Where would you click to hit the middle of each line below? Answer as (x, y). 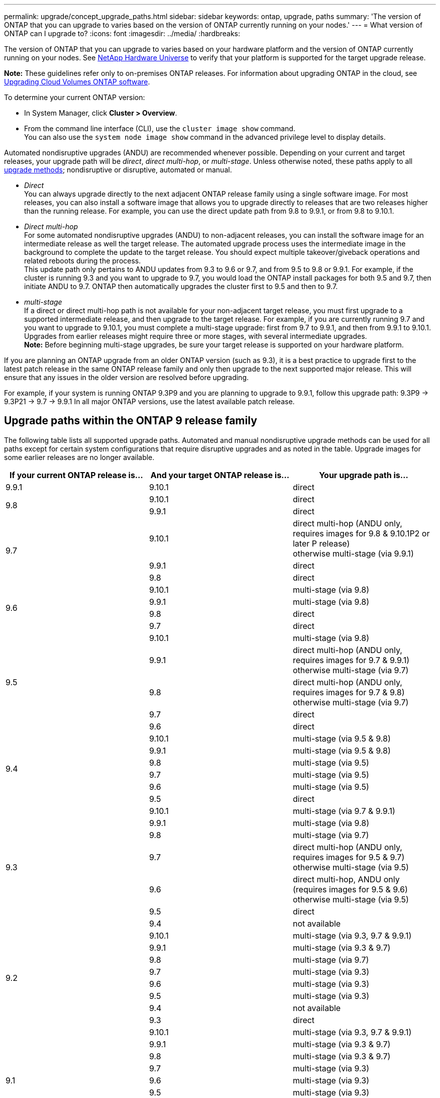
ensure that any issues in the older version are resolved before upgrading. (127, 377)
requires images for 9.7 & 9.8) (349, 692)
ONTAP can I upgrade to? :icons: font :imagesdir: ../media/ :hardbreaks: (122, 33)
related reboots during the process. (83, 261)
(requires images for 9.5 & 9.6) (350, 889)
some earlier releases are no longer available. (79, 457)
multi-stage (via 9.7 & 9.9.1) (344, 811)
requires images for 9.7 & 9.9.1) (351, 660)
